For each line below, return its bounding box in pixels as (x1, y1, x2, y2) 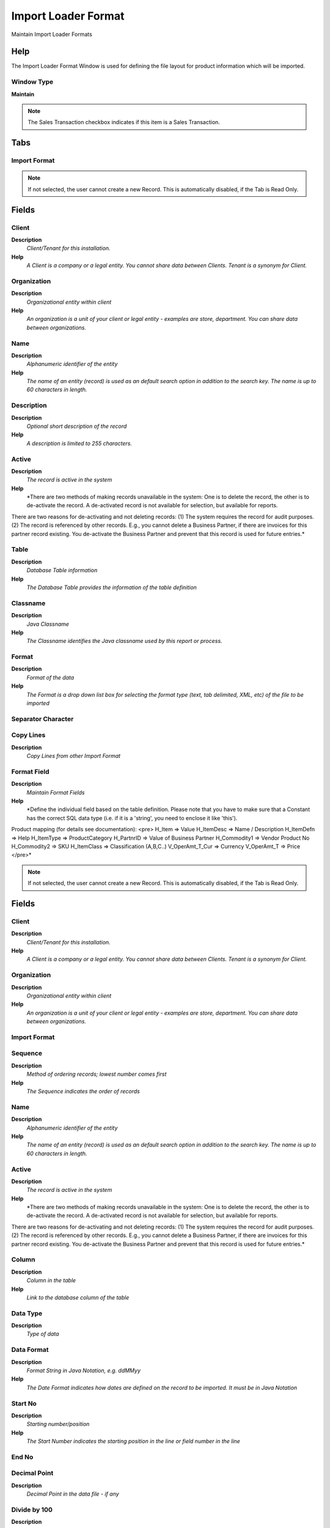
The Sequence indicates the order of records (26, 1088, 140, 1095)
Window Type (11, 78, 54, 86)
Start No (11, 1399, 37, 1408)
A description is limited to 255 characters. (26, 439, 133, 447)
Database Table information (26, 567, 98, 574)
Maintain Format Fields (26, 788, 85, 796)
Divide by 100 (11, 1505, 53, 1514)
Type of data (26, 1330, 59, 1338)
